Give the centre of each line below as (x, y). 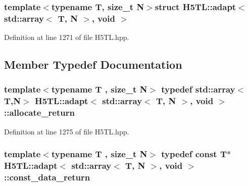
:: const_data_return (47, 177)
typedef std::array (198, 89)
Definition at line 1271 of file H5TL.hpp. (67, 37)
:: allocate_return (39, 112)
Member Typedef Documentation (93, 64)
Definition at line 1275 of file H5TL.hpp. (67, 131)
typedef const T (194, 154)
